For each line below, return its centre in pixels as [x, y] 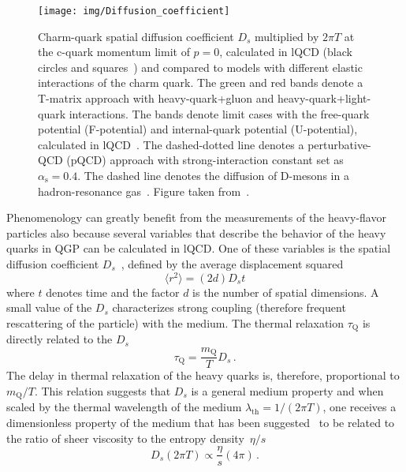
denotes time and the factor [113, 292]
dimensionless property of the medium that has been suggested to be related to [201, 422]
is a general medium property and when [287, 390]
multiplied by [287, 36]
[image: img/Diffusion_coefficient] [134, 11]
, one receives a [359, 407]
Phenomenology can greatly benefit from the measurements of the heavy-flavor [196, 217]
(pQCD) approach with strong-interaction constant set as [205, 160]
